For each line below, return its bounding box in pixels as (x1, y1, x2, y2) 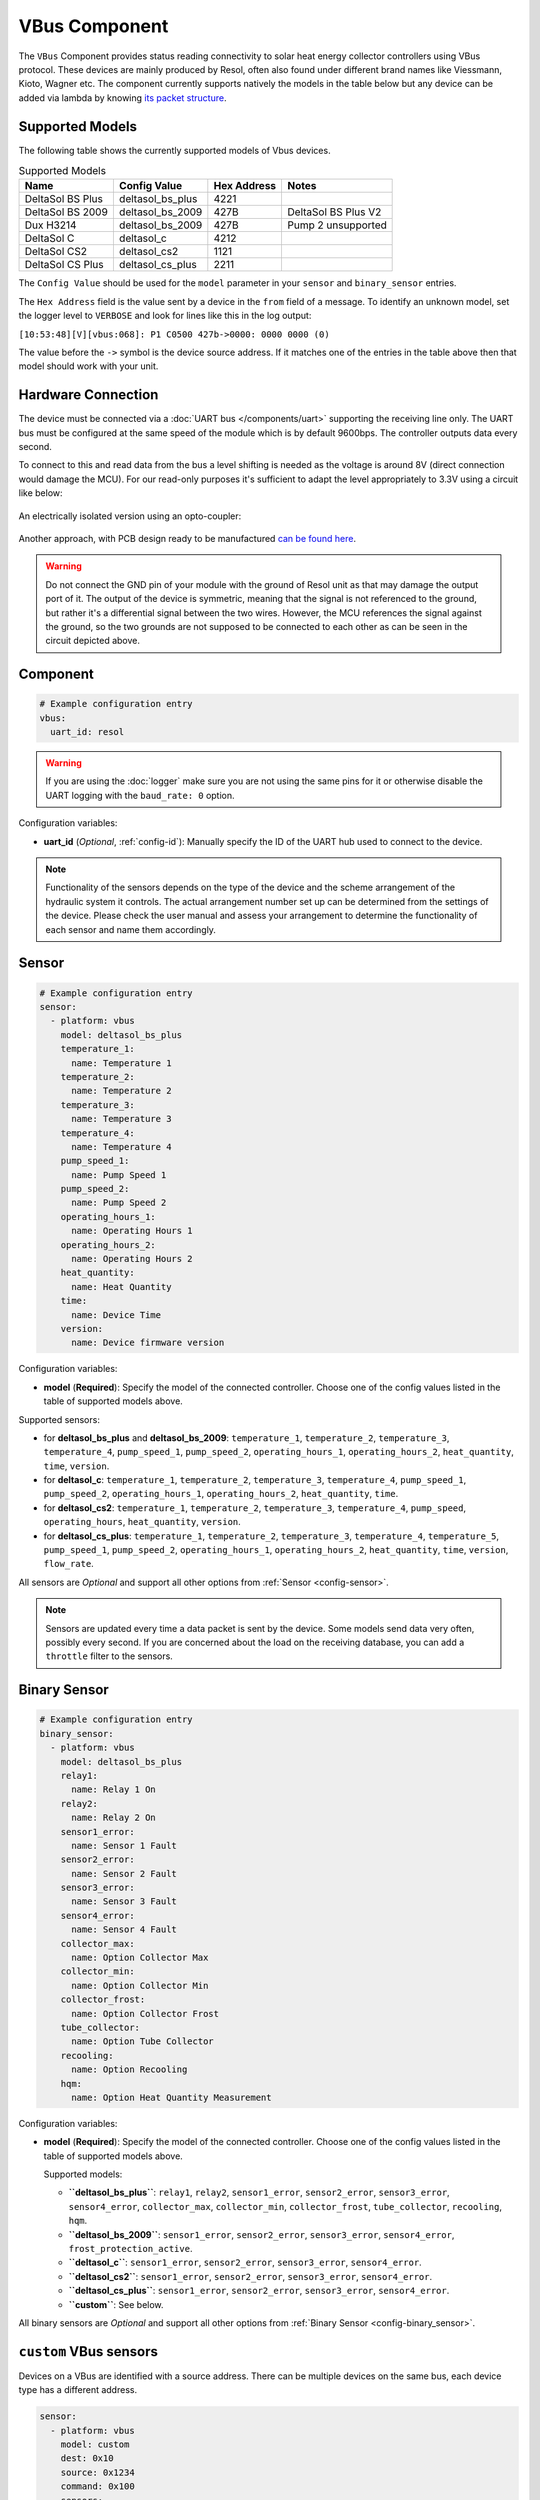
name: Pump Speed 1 (71, 1169, 167, 1180)
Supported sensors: (18, 1413, 100, 1425)
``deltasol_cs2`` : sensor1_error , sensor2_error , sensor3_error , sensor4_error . (68, 2270, 433, 2282)
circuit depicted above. (45, 635, 140, 647)
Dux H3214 (24, 218, 77, 232)
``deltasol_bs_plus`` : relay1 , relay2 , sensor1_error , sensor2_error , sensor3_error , (68, 2186, 450, 2199)
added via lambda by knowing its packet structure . (18, 91, 227, 104)
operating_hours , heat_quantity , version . (43, 1516, 242, 1528)
